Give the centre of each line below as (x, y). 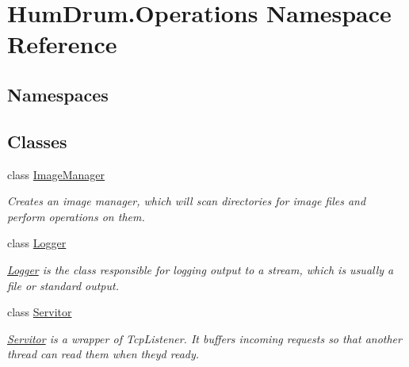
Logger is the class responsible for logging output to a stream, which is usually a (201, 269)
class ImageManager (56, 174)
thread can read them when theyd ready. (103, 354)
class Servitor (40, 312)
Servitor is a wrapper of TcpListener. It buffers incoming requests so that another (204, 338)
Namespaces (58, 94)
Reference (62, 44)
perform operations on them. (76, 216)
